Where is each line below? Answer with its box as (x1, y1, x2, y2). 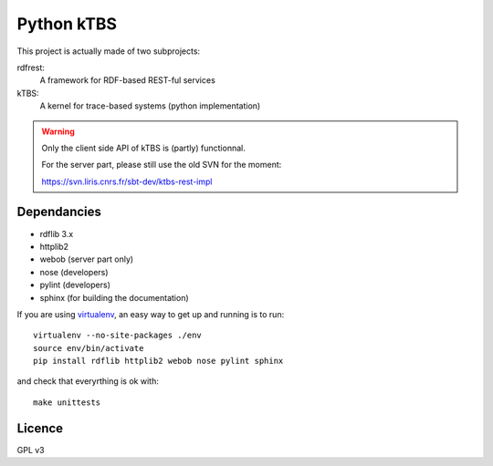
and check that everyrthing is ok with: (16, 376, 159, 387)
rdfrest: (16, 62, 45, 73)
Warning (41, 126, 75, 137)
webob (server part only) (39, 254, 134, 264)
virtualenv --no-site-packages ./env (33, 330, 203, 341)
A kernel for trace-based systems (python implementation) (39, 100, 261, 111)
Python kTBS (16, 14, 118, 34)
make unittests (33, 397, 101, 408)
